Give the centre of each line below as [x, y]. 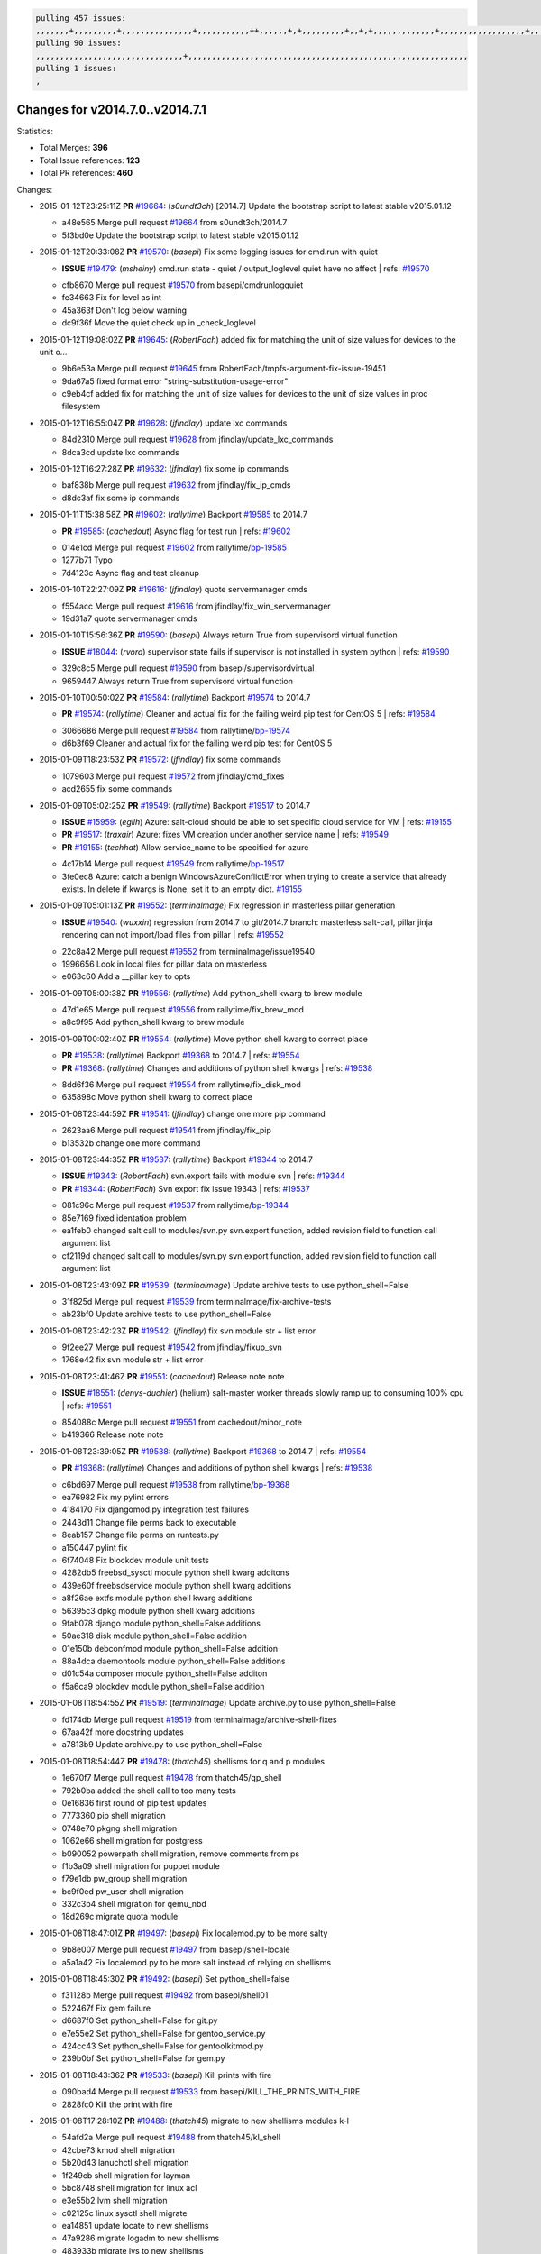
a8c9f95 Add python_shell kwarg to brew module [153, 1022]
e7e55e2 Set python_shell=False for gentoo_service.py [164, 2033]
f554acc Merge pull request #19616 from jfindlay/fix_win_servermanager [196, 606]
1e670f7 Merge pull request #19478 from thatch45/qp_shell [172, 1778]
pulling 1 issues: [76, 69]
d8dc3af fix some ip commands [121, 498]
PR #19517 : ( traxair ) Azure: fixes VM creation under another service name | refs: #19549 [225, 835]
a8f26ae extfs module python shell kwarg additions [157, 1598]
